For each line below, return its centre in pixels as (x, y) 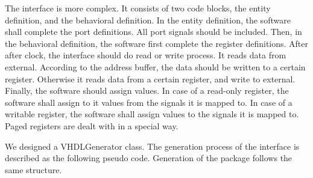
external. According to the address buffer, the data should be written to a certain (155, 66)
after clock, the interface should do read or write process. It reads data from (146, 55)
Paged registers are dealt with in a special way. (92, 125)
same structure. (33, 169)
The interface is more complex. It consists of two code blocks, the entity (138, 8)
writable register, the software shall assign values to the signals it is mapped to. (152, 114)
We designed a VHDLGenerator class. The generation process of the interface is (152, 146)
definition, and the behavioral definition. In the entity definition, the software (148, 20)
